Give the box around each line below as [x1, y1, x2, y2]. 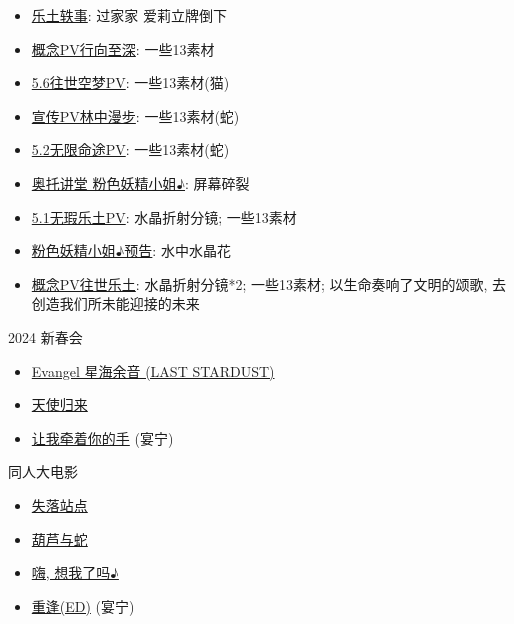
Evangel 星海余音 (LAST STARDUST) [31, 360, 275, 381]
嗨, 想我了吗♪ [31, 562, 119, 583]
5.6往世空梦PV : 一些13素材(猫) [31, 72, 230, 93]
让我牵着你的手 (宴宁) [31, 427, 174, 448]
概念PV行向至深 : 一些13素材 [31, 38, 215, 59]
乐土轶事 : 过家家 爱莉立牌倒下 [31, 5, 228, 25]
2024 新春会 [8, 326, 83, 347]
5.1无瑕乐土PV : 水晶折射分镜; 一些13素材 [31, 206, 297, 227]
